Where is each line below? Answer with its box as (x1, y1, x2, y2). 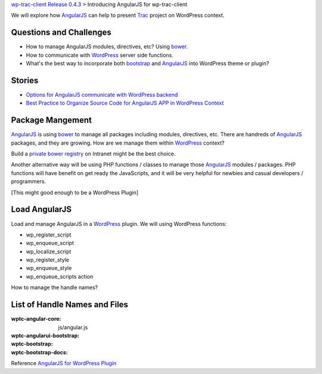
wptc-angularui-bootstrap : (11, 332, 80, 339)
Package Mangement (11, 115, 92, 125)
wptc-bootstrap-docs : (11, 348, 68, 355)
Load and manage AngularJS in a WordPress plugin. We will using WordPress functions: (11, 220, 227, 227)
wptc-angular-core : (11, 315, 61, 323)
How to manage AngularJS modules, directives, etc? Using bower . (26, 43, 188, 50)
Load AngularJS (11, 204, 72, 214)
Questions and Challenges (11, 27, 112, 38)
